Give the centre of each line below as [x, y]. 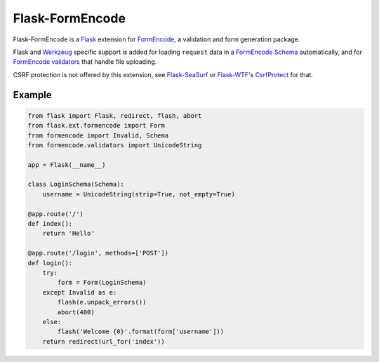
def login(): [50, 263]
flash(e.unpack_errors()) [102, 302]
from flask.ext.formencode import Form [96, 126]
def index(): [50, 224]
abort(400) [76, 312]
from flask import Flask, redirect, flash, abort [115, 115]
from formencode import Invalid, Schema [98, 135]
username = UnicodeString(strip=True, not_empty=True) [139, 194]
